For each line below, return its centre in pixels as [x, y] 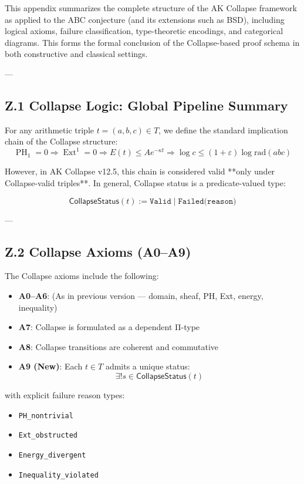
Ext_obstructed [48, 436]
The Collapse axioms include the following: [82, 276]
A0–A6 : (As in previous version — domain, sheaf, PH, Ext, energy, [141, 296]
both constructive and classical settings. [76, 54]
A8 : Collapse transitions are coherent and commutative [119, 346]
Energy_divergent [52, 455]
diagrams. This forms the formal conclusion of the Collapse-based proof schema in [152, 42]
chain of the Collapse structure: [61, 141]
